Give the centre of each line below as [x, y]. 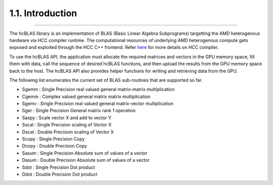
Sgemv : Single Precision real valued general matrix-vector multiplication [98, 104]
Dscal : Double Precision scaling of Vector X [68, 132]
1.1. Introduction [43, 13]
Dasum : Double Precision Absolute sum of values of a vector [86, 160]
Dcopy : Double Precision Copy [55, 146]
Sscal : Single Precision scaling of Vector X [67, 125]
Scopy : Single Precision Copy [53, 139]
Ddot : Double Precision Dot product [60, 174]
